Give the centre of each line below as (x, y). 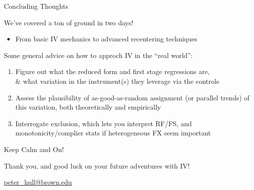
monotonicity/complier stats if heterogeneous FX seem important (113, 133)
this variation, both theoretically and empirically (88, 107)
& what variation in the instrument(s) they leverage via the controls (117, 81)
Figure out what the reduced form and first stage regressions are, (113, 71)
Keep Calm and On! (34, 149)
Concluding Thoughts (36, 6)
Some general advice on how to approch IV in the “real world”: (98, 55)
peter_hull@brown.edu (38, 182)
